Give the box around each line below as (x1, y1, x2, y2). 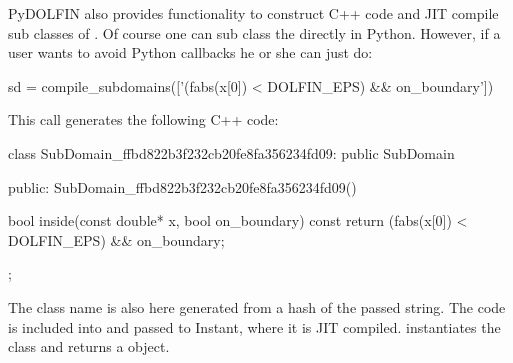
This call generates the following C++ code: (8, 109, 279, 130)
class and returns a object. (8, 336, 170, 357)
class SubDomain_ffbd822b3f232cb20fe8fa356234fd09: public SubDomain (8, 142, 455, 163)
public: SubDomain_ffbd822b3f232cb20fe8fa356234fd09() (8, 176, 357, 197)
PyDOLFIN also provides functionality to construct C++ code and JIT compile (8, 3, 499, 23)
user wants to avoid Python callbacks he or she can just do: (8, 42, 373, 63)
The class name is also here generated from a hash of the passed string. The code (8, 296, 506, 317)
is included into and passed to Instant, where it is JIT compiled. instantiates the (8, 316, 501, 337)
